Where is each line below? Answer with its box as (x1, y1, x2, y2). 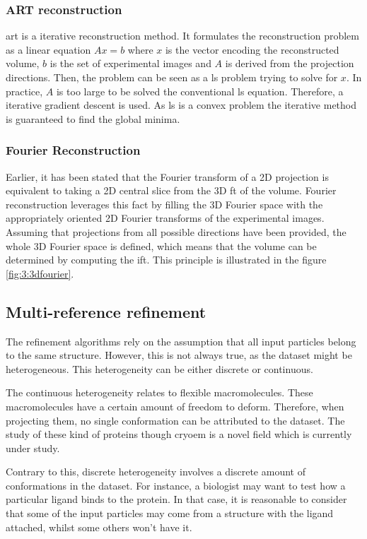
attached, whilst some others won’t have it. (6, 519, 192, 534)
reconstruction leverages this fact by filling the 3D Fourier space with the (6, 196, 323, 211)
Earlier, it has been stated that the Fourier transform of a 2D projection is (6, 169, 329, 184)
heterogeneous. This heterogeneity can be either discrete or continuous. (6, 361, 313, 376)
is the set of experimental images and (49, 56, 211, 71)
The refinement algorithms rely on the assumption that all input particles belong (6, 333, 356, 348)
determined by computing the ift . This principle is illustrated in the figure (6, 252, 327, 267)
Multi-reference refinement (6, 300, 206, 322)
